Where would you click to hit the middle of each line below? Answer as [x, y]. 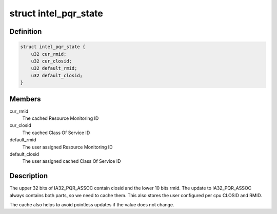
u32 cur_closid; [51, 61]
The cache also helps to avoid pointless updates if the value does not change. [92, 205]
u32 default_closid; [57, 75]
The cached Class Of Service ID [56, 133]
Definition [26, 31]
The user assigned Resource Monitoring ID [67, 147]
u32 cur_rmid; [49, 54]
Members [25, 99]
